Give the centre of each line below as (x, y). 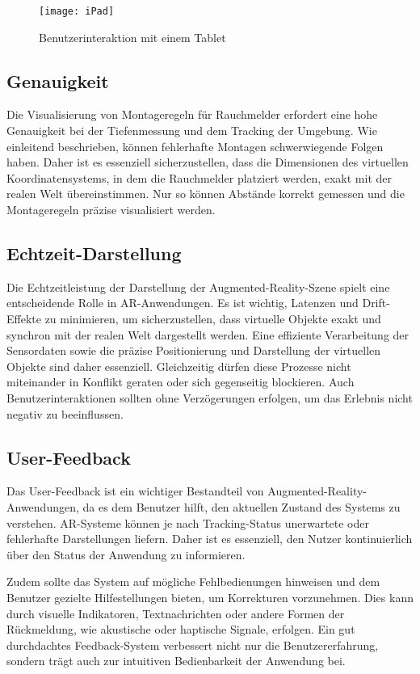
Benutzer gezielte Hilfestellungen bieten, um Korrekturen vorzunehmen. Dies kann (210, 597)
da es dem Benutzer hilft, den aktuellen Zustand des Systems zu (241, 506)
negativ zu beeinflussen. (65, 413)
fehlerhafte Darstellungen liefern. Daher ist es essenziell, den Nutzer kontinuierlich (210, 539)
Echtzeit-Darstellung (94, 253)
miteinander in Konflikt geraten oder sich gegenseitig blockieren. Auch (181, 382)
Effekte (24, 318)
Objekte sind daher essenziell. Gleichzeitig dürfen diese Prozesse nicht (179, 366)
